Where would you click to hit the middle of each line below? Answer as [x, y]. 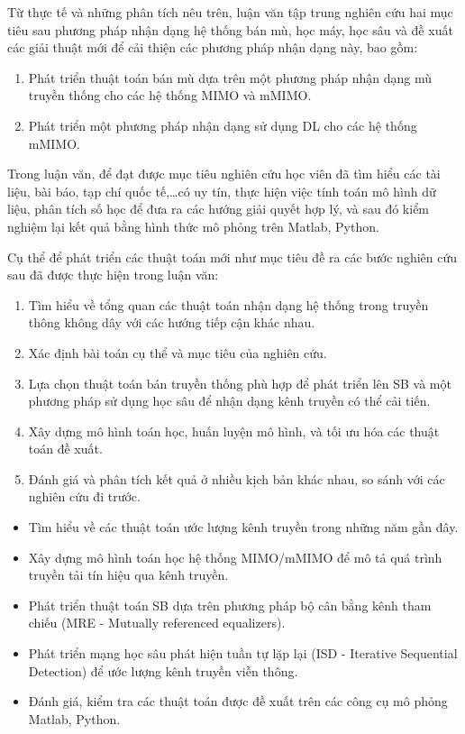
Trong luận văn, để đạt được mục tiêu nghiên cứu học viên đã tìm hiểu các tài [224, 174]
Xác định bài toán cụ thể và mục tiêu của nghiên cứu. [178, 352]
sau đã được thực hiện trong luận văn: [113, 275]
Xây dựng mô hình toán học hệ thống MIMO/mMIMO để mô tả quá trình [235, 557]
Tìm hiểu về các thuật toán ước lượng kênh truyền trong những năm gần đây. [243, 527]
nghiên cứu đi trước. [84, 496]
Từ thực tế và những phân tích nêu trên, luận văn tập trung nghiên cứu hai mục [230, 12]
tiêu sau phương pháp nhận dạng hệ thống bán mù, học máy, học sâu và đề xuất [230, 29]
